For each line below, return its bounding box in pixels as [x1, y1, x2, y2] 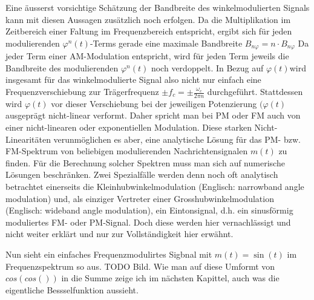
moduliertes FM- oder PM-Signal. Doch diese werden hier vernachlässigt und [5, 215, 291, 228]
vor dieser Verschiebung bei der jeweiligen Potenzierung [51, 97, 257, 109]
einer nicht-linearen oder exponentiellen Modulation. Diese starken [5, 121, 252, 134]
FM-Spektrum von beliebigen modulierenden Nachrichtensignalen [5, 145, 248, 157]
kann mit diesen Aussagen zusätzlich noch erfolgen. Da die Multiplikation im [5, 13, 291, 25]
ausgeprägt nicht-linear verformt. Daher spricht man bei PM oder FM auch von [5, 109, 301, 122]
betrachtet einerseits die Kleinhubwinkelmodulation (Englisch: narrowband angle [5, 180, 304, 192]
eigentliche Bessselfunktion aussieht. [5, 283, 139, 296]
